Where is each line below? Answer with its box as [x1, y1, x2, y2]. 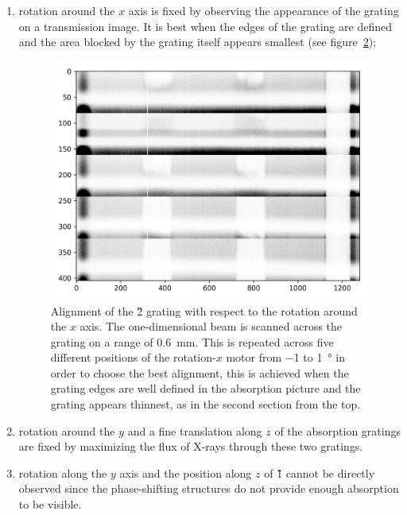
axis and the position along [119, 464, 252, 481]
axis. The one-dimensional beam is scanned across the [79, 318, 343, 335]
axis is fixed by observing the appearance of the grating [128, 2, 399, 18]
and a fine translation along [127, 422, 262, 439]
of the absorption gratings [274, 422, 401, 439]
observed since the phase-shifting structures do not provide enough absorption [18, 480, 399, 497]
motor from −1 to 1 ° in [226, 349, 345, 366]
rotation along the [18, 464, 107, 481]
